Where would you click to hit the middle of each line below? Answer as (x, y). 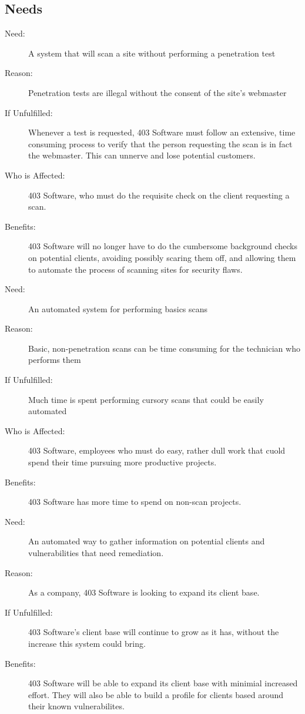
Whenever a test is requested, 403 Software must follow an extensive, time (162, 132)
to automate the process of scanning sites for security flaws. (135, 269)
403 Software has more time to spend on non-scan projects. (135, 502)
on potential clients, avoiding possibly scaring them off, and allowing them (162, 257)
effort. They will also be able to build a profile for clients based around (156, 694)
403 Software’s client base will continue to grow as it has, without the (154, 632)
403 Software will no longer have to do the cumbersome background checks (163, 246)
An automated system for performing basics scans (118, 308)
